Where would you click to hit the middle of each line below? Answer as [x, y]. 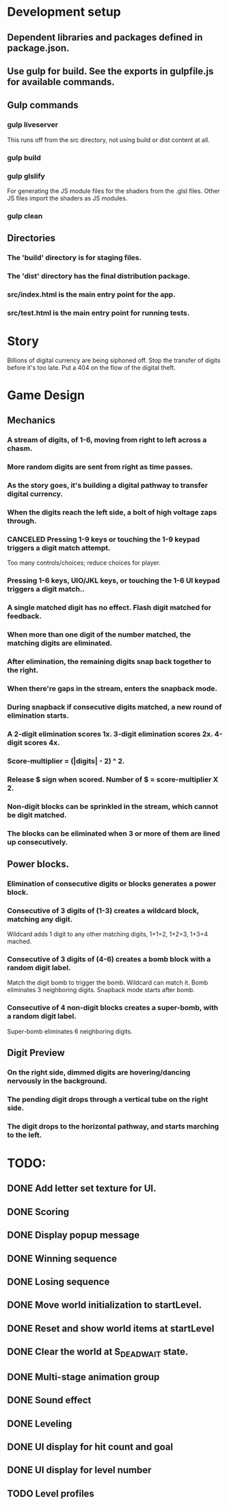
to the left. [25, 1135]
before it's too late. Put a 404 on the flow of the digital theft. [92, 367]
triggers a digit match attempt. [59, 548]
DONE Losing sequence [58, 1282]
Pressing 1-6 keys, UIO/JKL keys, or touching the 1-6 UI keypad [113, 580]
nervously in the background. [57, 1081]
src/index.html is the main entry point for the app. [91, 294]
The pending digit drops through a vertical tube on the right [108, 1099]
